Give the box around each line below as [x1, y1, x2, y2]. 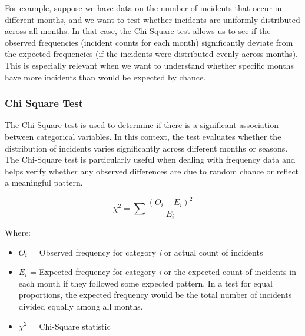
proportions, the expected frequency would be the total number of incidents [18, 288, 292, 301]
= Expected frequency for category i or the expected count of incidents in [29, 266, 296, 278]
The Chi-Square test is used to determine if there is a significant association [5, 119, 279, 131]
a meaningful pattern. [5, 176, 83, 189]
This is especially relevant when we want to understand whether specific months [5, 59, 294, 71]
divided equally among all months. [18, 300, 143, 312]
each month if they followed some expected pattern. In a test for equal [18, 277, 273, 289]
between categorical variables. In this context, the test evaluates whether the [5, 130, 281, 142]
